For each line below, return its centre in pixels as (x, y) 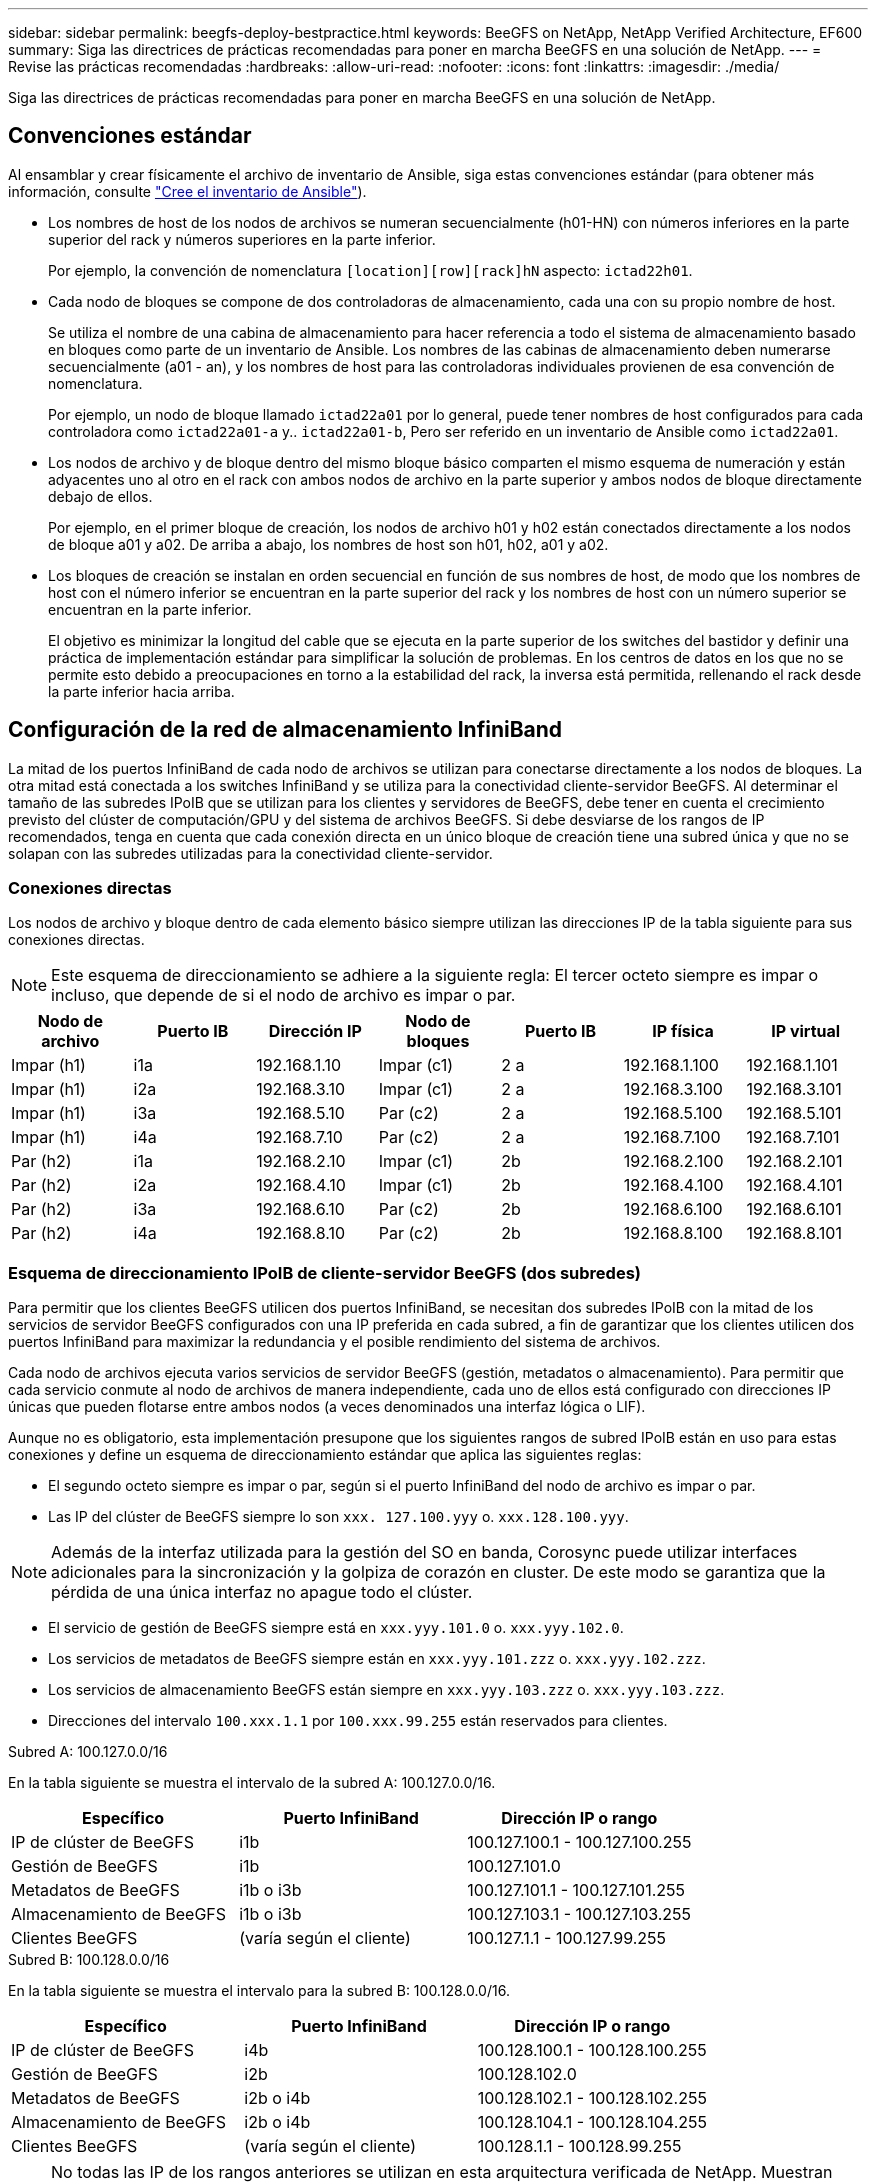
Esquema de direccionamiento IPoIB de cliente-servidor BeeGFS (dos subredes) (324, 1272)
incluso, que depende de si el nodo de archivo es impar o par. (283, 995)
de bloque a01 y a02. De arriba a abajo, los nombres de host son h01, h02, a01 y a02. (328, 544)
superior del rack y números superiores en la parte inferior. (242, 239)
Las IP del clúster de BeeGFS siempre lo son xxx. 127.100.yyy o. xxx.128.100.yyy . (338, 1517)
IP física (683, 1031)
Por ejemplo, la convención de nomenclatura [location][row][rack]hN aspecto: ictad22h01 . (370, 270)
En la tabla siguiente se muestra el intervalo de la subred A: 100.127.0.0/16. (252, 1783)
